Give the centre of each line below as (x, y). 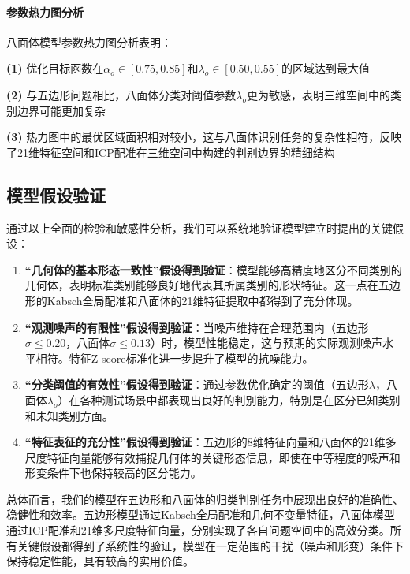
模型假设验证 (56, 194)
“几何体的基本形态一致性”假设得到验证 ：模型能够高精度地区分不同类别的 (213, 269)
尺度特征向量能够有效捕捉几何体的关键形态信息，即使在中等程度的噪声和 (212, 457)
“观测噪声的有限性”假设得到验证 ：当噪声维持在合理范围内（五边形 (197, 327)
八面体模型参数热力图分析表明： (89, 41)
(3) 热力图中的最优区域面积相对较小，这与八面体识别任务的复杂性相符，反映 (204, 137)
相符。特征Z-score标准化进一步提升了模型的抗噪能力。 (175, 358)
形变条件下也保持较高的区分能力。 (113, 473)
